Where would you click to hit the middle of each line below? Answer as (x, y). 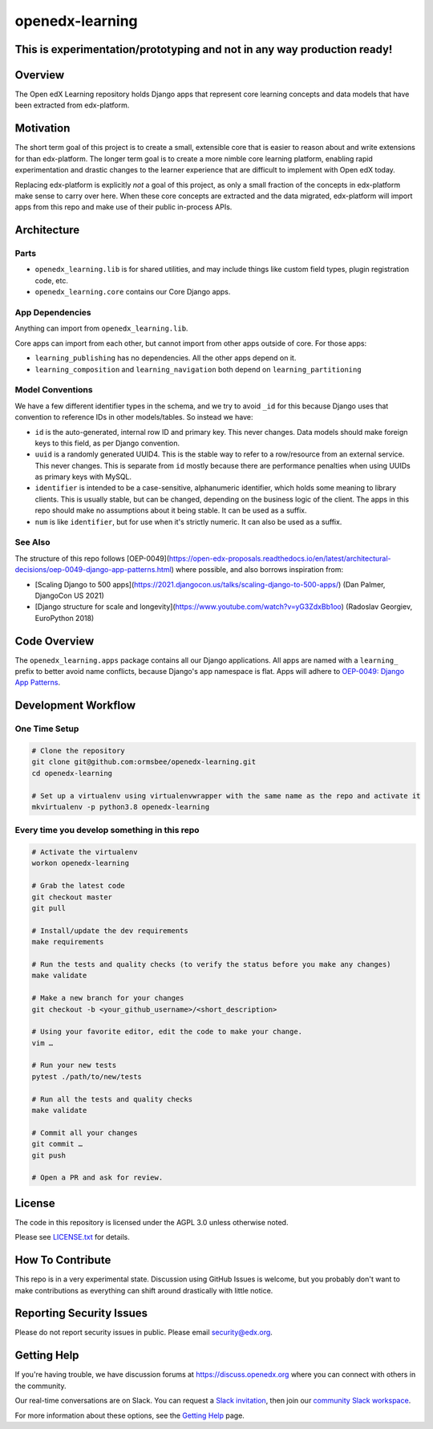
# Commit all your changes (85, 1133)
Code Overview (55, 641)
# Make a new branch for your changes (108, 998)
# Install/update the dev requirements (110, 930)
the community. (40, 1386)
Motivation (42, 128)
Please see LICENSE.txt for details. (72, 1237)
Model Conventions (54, 390)
